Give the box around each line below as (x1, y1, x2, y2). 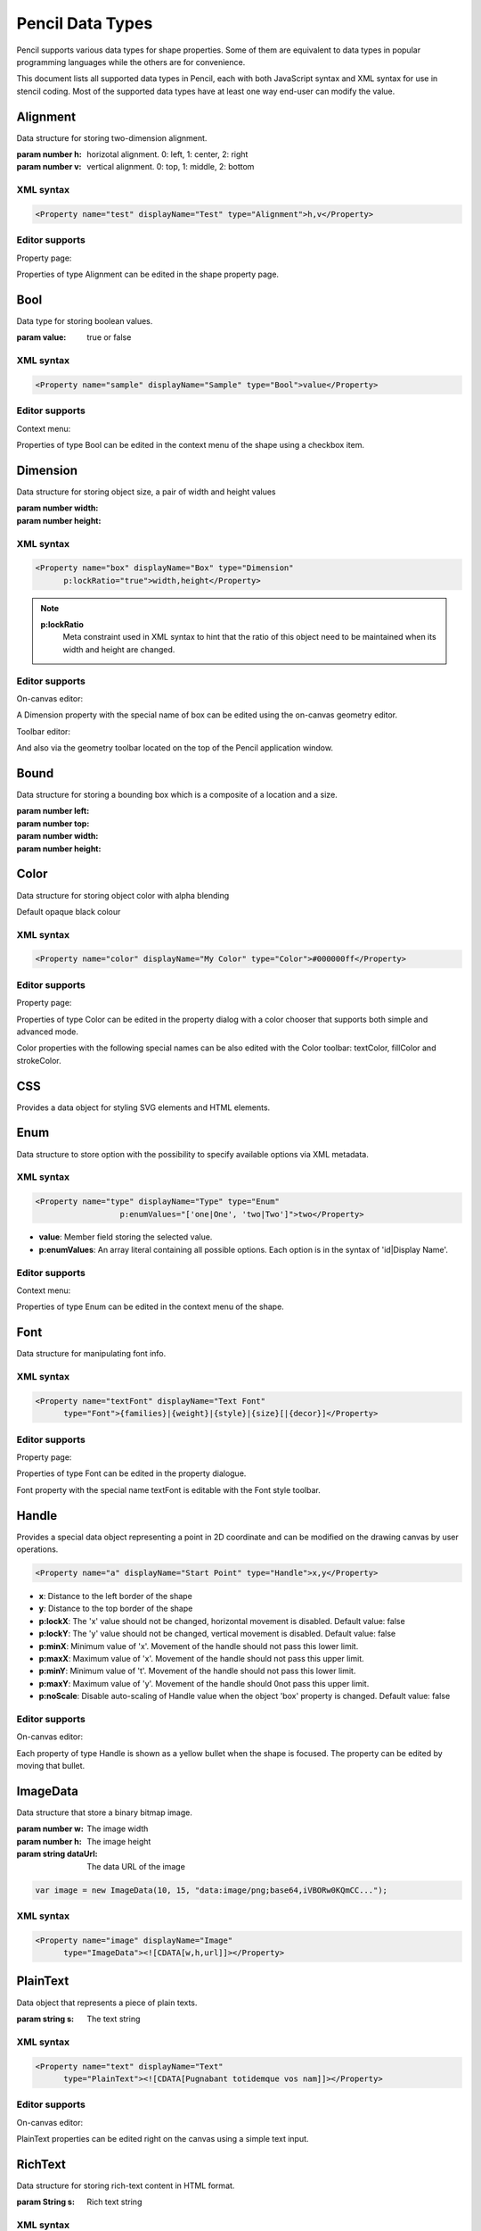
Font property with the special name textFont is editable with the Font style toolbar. (16, 1484, 321, 1495)
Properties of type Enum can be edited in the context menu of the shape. (16, 1301, 284, 1312)
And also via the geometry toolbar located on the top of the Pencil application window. (16, 742, 334, 753)
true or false (86, 332, 132, 343)
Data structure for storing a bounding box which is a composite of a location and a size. (16, 790, 338, 800)
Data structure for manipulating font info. (16, 1348, 167, 1359)
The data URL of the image (86, 1861, 186, 1871)
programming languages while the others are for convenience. (16, 56, 246, 67)
